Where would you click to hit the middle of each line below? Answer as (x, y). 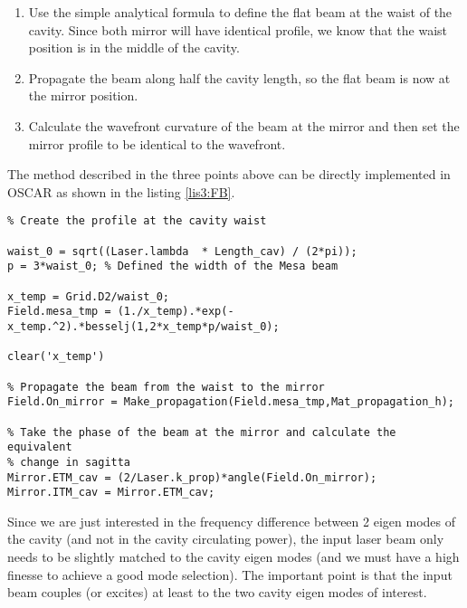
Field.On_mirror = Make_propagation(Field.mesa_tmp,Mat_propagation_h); (231, 402)
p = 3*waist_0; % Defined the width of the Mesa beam (173, 266)
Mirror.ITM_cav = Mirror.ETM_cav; (111, 493)
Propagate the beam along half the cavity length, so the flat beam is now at (239, 77)
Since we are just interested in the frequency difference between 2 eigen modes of (231, 521)
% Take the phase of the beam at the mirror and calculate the (202, 432)
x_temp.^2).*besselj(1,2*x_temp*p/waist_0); (143, 326)
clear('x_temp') (56, 357)
